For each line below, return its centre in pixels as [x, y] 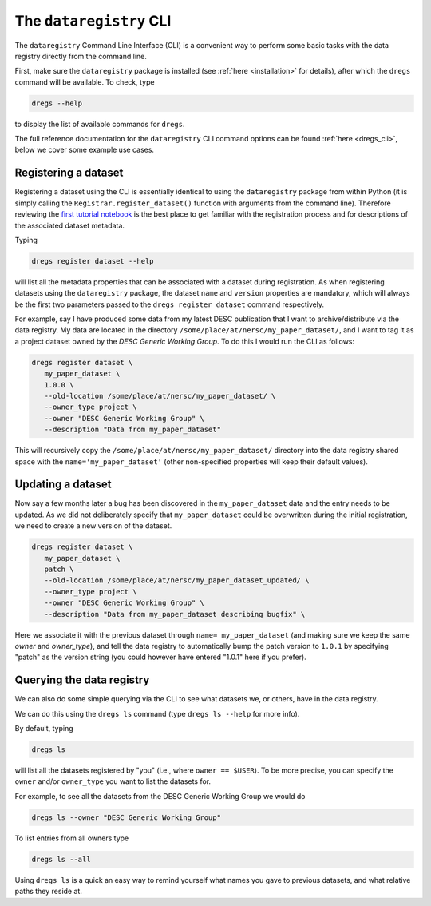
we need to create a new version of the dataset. [93, 526]
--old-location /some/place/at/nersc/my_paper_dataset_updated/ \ [177, 580]
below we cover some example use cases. [85, 150]
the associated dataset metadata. [70, 225]
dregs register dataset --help [93, 261]
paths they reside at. [49, 892]
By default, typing [44, 729]
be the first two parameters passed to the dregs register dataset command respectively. [170, 304]
